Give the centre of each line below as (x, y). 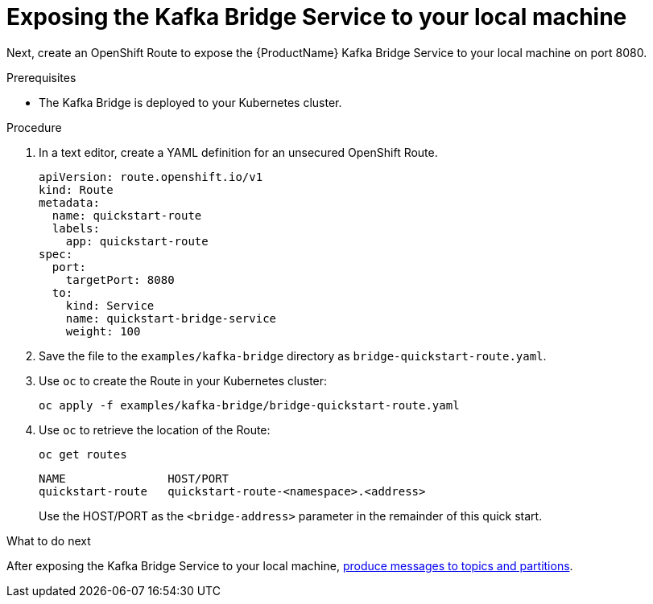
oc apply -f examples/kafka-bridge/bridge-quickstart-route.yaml (249, 405)
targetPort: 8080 (120, 279)
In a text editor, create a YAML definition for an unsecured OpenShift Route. (238, 152)
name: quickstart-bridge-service (171, 318)
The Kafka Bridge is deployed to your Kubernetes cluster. (190, 102)
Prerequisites (41, 77)
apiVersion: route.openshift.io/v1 (151, 177)
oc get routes (83, 454)
